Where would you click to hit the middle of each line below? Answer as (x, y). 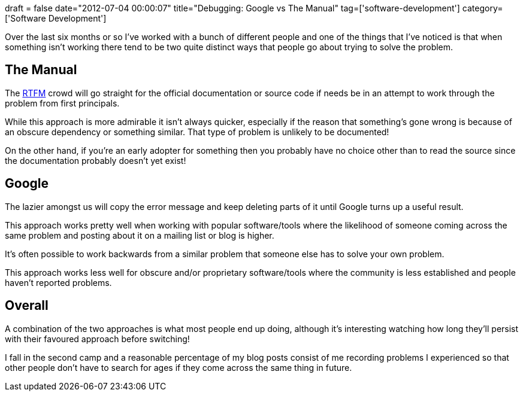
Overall (27, 306)
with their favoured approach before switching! (97, 339)
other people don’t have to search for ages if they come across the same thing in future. (179, 367)
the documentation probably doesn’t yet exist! (96, 160)
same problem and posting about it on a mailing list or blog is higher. (140, 235)
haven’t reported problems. (58, 282)
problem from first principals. (62, 103)
